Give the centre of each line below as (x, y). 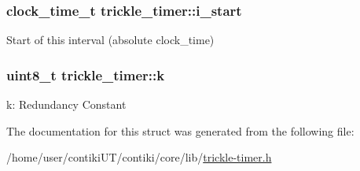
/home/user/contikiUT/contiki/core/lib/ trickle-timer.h (139, 157)
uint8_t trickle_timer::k (86, 74)
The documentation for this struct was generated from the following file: (180, 130)
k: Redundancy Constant (66, 104)
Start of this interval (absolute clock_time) (110, 40)
